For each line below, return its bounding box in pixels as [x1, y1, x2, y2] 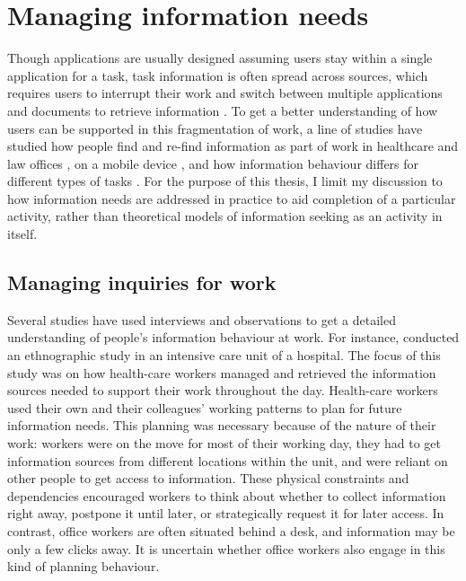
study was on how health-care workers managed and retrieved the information [7, 363, 436, 382]
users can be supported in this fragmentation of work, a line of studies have [7, 119, 423, 137]
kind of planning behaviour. [7, 557, 160, 576]
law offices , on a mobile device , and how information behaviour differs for [7, 154, 419, 172]
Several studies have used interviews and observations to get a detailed [7, 310, 396, 329]
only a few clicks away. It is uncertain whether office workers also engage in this [7, 539, 445, 558]
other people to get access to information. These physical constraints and [7, 469, 409, 488]
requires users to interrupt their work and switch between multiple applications [7, 84, 443, 102]
